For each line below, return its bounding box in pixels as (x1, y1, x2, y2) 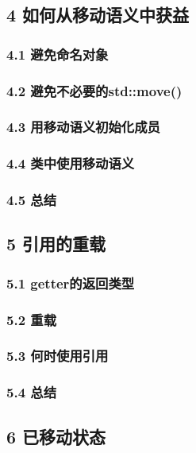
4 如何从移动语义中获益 (6, 2, 190, 27)
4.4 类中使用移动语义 (6, 153, 135, 173)
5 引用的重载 (6, 231, 106, 256)
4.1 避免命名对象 (6, 44, 109, 64)
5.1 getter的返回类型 (6, 273, 135, 292)
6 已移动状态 (6, 424, 106, 448)
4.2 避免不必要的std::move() (6, 80, 183, 100)
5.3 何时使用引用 (6, 346, 109, 366)
